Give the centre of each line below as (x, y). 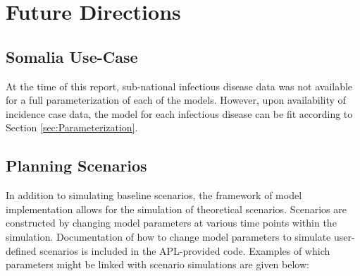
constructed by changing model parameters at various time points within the (171, 223)
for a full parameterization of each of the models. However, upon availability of (176, 100)
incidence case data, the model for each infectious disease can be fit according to (179, 113)
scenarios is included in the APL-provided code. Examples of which (185, 250)
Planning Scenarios (76, 166)
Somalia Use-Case (72, 56)
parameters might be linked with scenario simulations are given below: (157, 264)
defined (21, 250)
